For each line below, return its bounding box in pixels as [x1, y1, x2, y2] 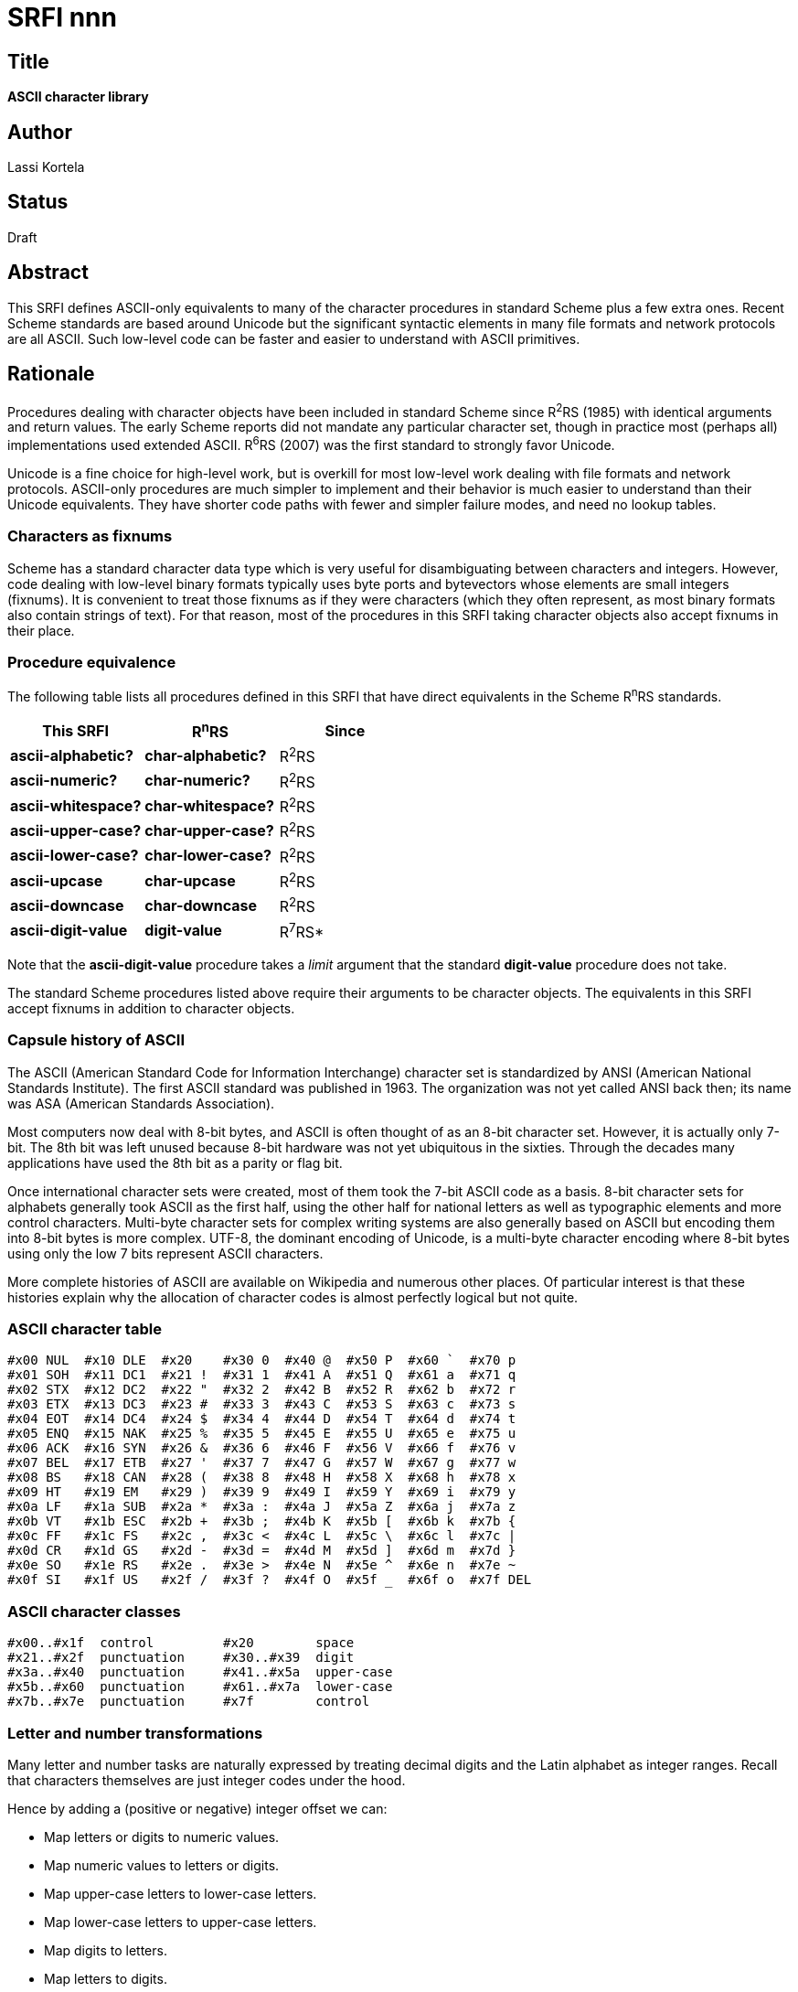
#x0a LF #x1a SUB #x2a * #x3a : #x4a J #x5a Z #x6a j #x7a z [7, 1499, 516, 1515]
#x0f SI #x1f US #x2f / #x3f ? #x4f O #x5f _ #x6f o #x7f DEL [7, 1572, 532, 1588]
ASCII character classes [7, 1601, 181, 1621]
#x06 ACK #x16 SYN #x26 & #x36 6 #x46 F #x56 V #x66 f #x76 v [7, 1440, 516, 1456]
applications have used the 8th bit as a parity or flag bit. [7, 1154, 343, 1171]
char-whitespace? [144, 796, 274, 815]
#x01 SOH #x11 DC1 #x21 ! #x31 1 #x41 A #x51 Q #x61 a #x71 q [7, 1367, 516, 1383]
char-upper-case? [144, 820, 274, 840]
